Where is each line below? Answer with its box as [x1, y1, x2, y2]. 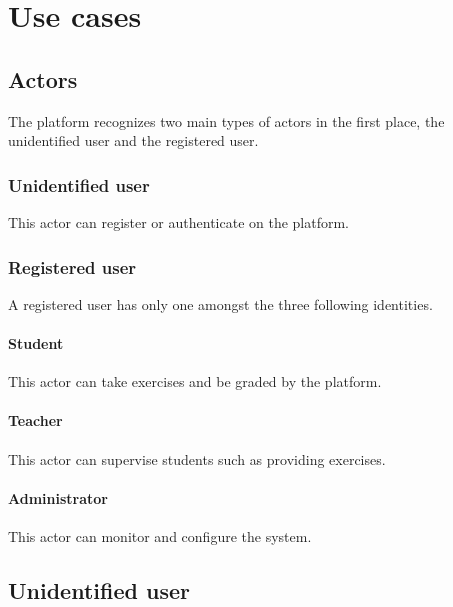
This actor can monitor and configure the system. [8, 525, 312, 546]
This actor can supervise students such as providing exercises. [8, 448, 386, 469]
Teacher [8, 410, 63, 431]
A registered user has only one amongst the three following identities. [8, 293, 433, 314]
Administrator [8, 487, 108, 508]
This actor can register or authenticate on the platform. [8, 211, 350, 232]
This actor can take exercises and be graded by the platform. [8, 371, 382, 392]
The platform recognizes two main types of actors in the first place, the [8, 110, 445, 131]
